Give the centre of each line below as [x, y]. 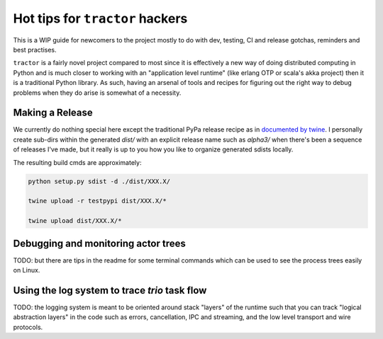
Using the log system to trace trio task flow [110, 290]
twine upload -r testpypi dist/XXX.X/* [97, 201]
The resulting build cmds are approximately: [77, 162]
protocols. [28, 327]
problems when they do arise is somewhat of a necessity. [97, 93]
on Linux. [27, 270]
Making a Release [53, 113]
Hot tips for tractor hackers [100, 18]
